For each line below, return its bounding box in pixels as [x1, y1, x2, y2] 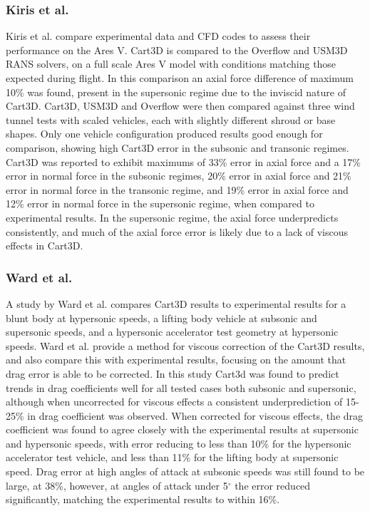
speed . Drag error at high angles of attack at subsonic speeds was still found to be [6, 464, 365, 479]
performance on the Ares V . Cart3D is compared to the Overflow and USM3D [6, 42, 348, 57]
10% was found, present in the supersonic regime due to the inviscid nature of [6, 84, 346, 99]
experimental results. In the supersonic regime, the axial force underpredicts [6, 210, 339, 224]
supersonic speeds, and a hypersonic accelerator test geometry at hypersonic [6, 324, 339, 339]
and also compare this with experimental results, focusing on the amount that [6, 352, 346, 367]
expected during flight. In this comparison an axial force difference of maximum [6, 71, 354, 85]
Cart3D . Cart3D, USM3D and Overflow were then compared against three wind [6, 98, 355, 113]
